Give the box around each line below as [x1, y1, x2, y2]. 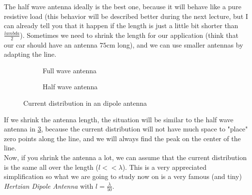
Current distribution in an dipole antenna [23, 97, 147, 108]
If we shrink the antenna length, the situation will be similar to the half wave [4, 114, 234, 124]
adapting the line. [4, 49, 57, 59]
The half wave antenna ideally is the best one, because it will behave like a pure [4, 1, 241, 11]
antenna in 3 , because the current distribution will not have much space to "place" [4, 124, 248, 134]
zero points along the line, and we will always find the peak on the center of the [4, 133, 241, 143]
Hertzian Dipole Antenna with [4, 180, 94, 191]
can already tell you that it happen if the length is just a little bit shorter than [4, 20, 238, 31]
